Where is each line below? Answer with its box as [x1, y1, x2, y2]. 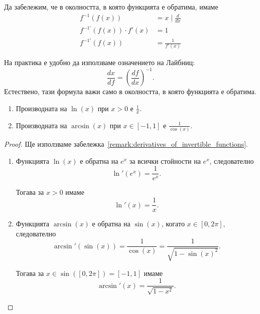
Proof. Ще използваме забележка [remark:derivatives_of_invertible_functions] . [4, 139, 248, 149]
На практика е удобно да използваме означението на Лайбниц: [4, 57, 195, 68]
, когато [161, 218, 185, 229]
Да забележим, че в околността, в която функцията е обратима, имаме [4, 2, 218, 12]
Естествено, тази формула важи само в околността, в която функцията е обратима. [4, 86, 256, 97]
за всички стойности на [129, 155, 201, 166]
